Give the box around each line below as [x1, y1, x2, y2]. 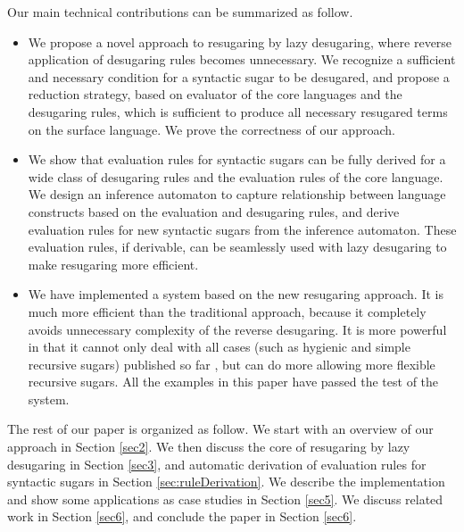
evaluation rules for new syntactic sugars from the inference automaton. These [28, 220, 457, 238]
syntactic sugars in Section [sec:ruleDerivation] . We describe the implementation [7, 472, 445, 491]
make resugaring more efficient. [28, 254, 199, 273]
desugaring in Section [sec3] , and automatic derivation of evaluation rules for [7, 454, 427, 473]
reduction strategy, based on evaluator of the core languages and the [28, 85, 402, 104]
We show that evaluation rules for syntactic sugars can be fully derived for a [28, 150, 446, 169]
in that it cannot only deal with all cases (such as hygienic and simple [28, 337, 410, 356]
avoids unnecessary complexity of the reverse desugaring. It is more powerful [28, 320, 447, 338]
